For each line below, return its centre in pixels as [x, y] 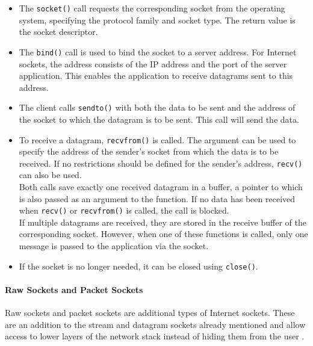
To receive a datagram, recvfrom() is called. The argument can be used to [157, 139]
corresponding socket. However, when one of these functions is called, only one [163, 234]
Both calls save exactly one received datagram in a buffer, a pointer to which [161, 187]
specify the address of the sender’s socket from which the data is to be [149, 151]
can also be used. [50, 175]
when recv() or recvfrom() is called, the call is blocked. [124, 210]
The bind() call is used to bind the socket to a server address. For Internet [158, 51]
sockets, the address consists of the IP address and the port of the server [153, 63]
